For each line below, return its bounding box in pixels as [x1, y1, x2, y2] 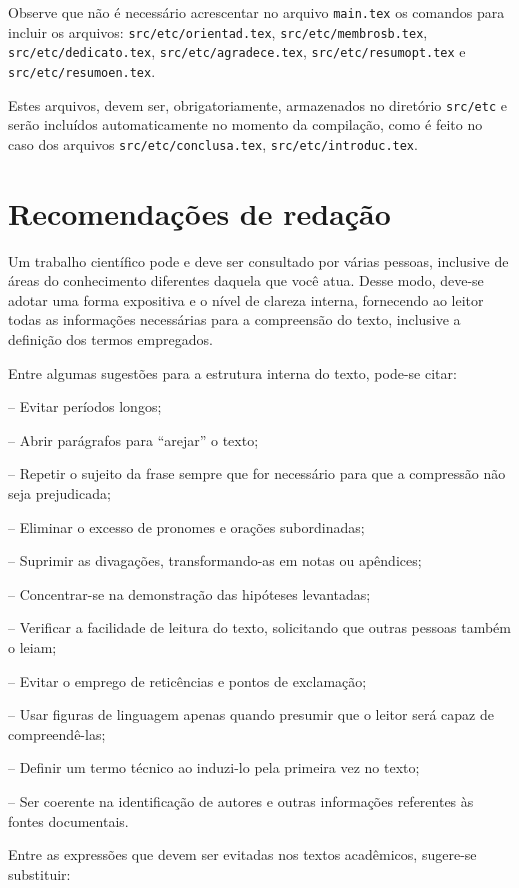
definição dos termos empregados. [8, 329, 213, 350]
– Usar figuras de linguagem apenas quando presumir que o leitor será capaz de [8, 704, 494, 725]
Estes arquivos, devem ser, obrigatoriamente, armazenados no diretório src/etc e [8, 94, 507, 115]
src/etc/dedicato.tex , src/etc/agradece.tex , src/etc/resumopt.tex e [8, 41, 466, 62]
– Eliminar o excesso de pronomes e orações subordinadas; [8, 516, 365, 537]
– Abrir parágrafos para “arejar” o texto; [8, 429, 259, 450]
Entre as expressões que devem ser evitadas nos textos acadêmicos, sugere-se [8, 844, 477, 865]
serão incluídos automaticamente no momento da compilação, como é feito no [8, 114, 483, 135]
